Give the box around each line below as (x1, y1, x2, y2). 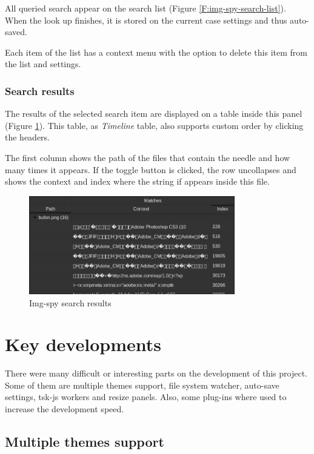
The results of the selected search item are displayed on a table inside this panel (5, 107, 302, 120)
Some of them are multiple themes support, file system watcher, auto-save (5, 378, 279, 391)
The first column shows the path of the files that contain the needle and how (5, 151, 290, 163)
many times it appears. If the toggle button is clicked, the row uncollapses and (5, 163, 296, 176)
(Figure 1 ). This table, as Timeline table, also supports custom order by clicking (5, 119, 304, 131)
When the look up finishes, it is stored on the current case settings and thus (5, 13, 287, 26)
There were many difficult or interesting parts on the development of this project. (5, 367, 307, 380)
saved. (5, 25, 28, 38)
